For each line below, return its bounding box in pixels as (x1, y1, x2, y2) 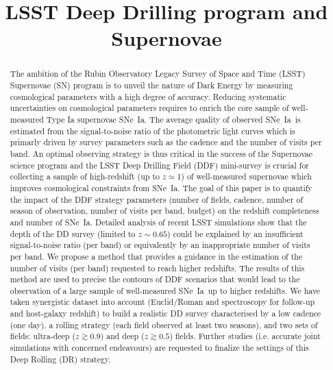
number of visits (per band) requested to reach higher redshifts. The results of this (10, 262, 305, 273)
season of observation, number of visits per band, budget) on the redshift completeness (10, 205, 319, 217)
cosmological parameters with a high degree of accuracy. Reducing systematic (10, 90, 286, 102)
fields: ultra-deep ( (10, 330, 76, 342)
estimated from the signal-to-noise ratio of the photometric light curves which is (10, 125, 295, 136)
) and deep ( (100, 330, 145, 342)
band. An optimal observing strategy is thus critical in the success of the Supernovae (10, 147, 312, 159)
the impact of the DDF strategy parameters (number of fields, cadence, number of (10, 193, 304, 205)
